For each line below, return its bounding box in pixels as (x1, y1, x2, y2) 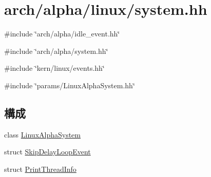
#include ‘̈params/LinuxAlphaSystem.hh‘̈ (4, 80, 135, 90)
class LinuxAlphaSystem (4, 129, 81, 140)
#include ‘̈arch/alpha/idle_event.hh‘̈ (4, 28, 120, 39)
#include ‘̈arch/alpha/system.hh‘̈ (4, 45, 108, 56)
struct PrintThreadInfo (4, 163, 76, 174)
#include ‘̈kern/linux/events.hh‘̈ (4, 63, 105, 73)
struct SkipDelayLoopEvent (4, 146, 91, 157)
